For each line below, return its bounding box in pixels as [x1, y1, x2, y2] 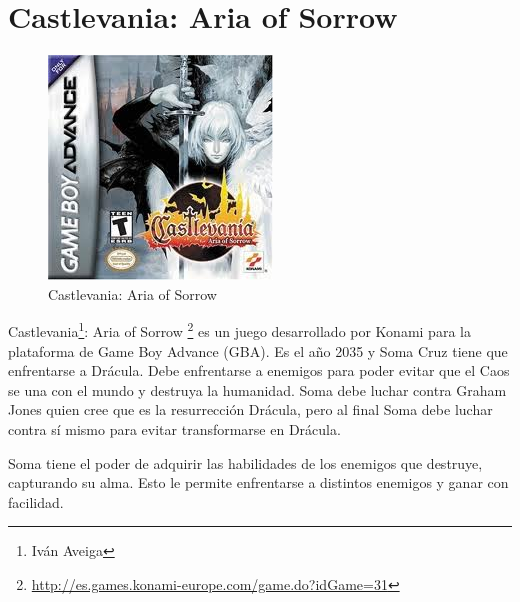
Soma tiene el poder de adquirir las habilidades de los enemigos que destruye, [8, 452, 483, 473]
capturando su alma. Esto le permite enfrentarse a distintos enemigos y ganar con [8, 472, 509, 493]
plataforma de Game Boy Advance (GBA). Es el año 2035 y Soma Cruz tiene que [8, 340, 508, 361]
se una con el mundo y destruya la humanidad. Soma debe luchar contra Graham [8, 379, 507, 400]
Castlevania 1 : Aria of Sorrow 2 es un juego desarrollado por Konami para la [8, 318, 471, 341]
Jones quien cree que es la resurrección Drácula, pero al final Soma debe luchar [8, 399, 493, 420]
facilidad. [8, 491, 64, 512]
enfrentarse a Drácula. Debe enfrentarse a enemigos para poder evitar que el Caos [8, 360, 510, 381]
